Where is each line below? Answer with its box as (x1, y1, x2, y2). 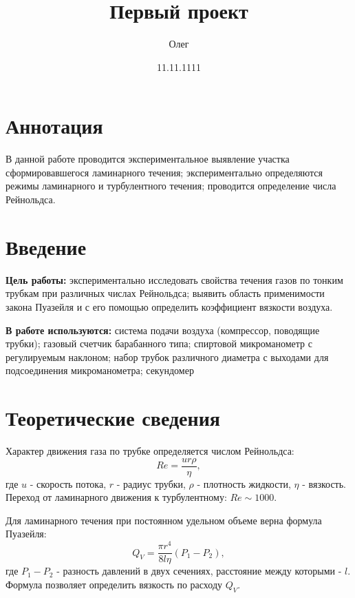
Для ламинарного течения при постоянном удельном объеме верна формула (6, 513, 322, 527)
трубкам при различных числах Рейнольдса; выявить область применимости (6, 286, 325, 300)
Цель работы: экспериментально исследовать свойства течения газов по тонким (6, 272, 343, 287)
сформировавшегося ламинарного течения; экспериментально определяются (6, 165, 323, 179)
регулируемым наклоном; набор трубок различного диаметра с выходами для (6, 349, 329, 364)
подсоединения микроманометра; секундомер (6, 363, 194, 378)
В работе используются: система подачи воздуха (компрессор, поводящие (6, 322, 320, 337)
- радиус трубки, (116, 476, 186, 491)
